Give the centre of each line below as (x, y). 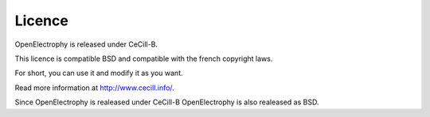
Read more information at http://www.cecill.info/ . (94, 88)
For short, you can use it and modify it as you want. (99, 73)
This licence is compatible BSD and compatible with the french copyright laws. (144, 58)
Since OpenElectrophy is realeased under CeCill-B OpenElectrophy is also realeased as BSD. (167, 102)
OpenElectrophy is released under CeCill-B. (86, 44)
